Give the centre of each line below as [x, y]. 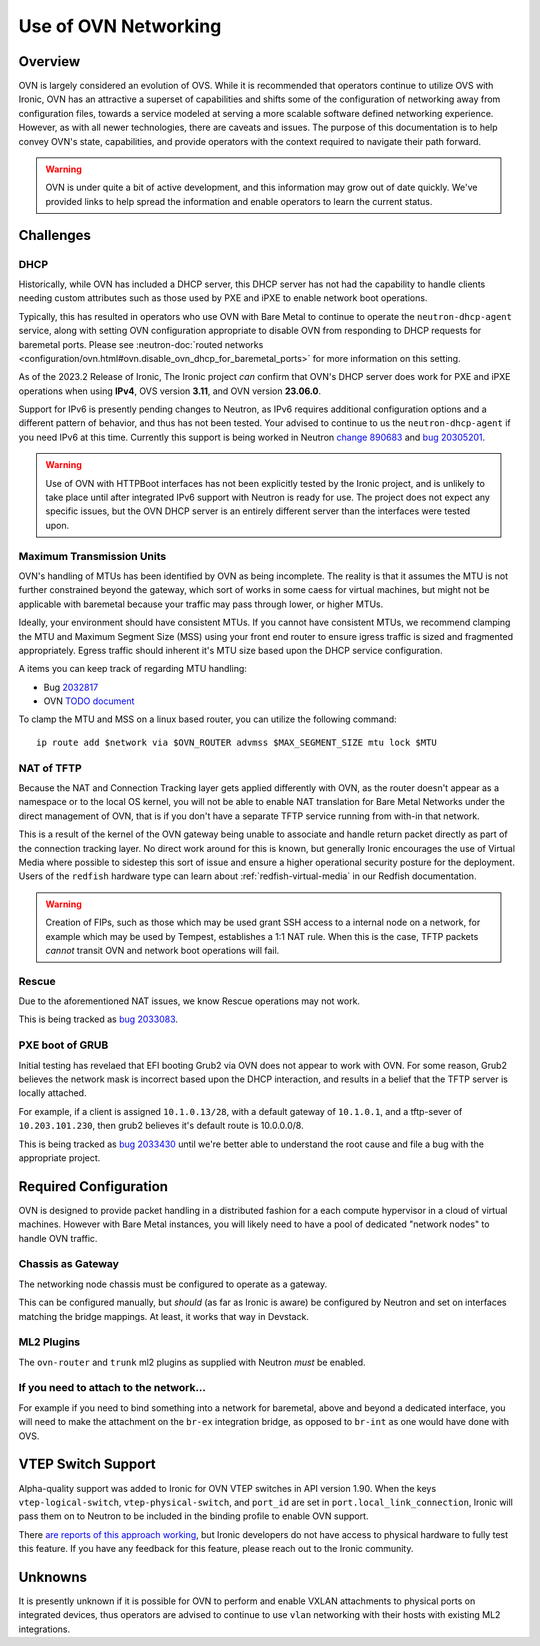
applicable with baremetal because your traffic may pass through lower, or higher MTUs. [201, 604]
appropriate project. [59, 1157]
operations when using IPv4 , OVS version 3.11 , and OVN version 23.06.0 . [170, 391]
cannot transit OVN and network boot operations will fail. [162, 950]
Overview [49, 61]
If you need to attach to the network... [112, 1388]
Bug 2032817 [71, 687]
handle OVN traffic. [58, 1238]
